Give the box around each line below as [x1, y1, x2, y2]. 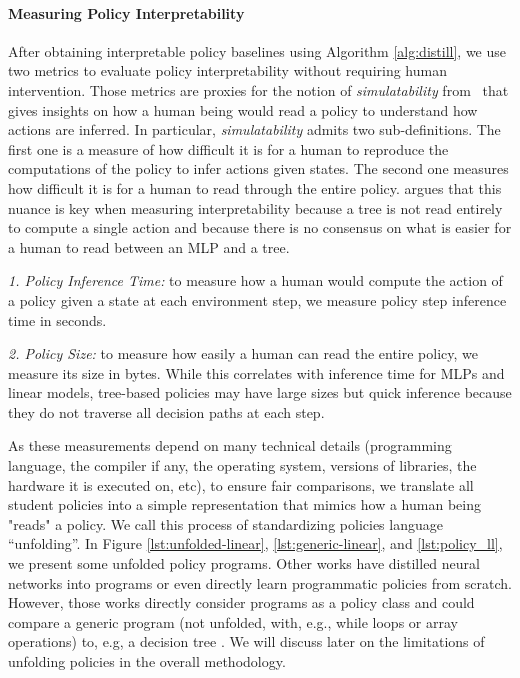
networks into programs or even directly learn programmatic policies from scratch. [8, 572, 512, 593]
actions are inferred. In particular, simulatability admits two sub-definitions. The [8, 119, 501, 140]
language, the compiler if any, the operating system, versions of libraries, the [8, 455, 477, 476]
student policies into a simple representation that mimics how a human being [8, 494, 481, 515]
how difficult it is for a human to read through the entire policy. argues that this [8, 177, 502, 198]
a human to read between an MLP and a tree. [8, 236, 290, 257]
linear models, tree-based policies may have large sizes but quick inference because [8, 382, 512, 403]
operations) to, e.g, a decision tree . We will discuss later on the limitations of [8, 631, 485, 652]
